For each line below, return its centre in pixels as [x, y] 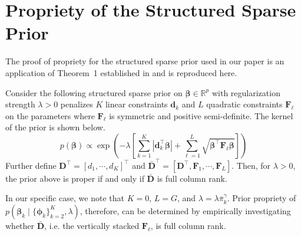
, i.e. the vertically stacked [92, 225]
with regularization [246, 92]
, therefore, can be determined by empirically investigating [185, 210]
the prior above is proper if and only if [75, 178]
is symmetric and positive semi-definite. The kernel [201, 115]
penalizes [77, 104]
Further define [31, 165]
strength [20, 104]
